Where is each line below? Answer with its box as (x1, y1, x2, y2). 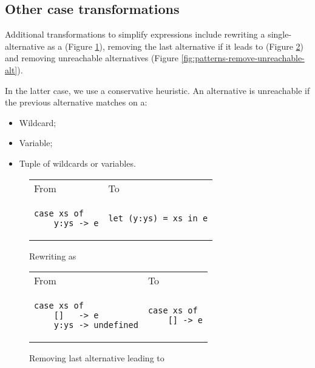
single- (268, 28, 292, 41)
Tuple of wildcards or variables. (19, 156, 136, 169)
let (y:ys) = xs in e (108, 213, 208, 223)
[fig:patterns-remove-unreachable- (181, 52, 305, 64)
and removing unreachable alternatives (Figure (5, 52, 178, 64)
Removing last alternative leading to (29, 352, 164, 364)
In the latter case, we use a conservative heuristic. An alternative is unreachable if (5, 84, 310, 96)
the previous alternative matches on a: (5, 96, 147, 109)
